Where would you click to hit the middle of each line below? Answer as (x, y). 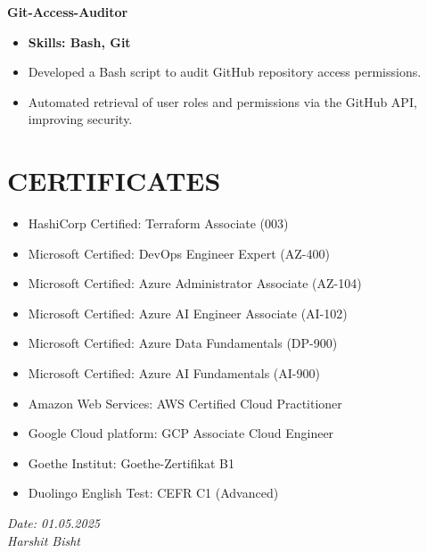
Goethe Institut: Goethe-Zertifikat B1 (131, 462)
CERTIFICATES (114, 181)
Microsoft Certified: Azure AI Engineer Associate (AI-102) (188, 313)
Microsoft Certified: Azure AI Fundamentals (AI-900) (174, 373)
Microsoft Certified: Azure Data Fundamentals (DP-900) (183, 343)
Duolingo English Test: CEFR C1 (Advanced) (153, 493)
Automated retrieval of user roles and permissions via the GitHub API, (222, 101)
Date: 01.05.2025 (53, 523)
